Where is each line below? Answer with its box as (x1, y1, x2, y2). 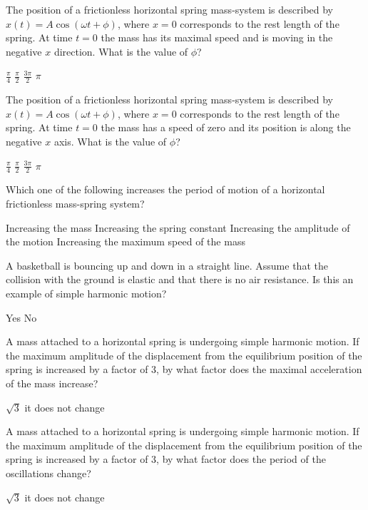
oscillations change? (6, 465, 91, 480)
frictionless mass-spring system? (6, 196, 145, 210)
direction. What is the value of (53, 44, 188, 58)
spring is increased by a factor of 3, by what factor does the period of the (6, 452, 326, 466)
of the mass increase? (6, 375, 98, 390)
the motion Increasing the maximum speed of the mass (6, 234, 245, 249)
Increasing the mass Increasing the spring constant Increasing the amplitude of (6, 220, 350, 235)
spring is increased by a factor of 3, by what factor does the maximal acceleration (6, 362, 362, 377)
